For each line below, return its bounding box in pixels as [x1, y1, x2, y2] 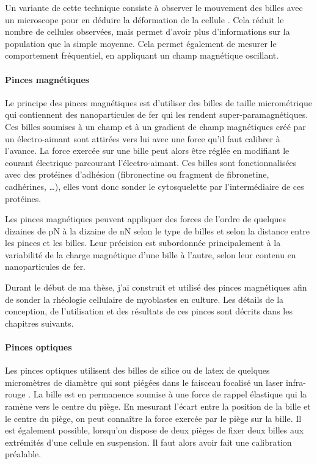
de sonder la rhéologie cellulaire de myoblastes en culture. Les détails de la [5, 292, 284, 305]
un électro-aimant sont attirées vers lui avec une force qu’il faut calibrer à [5, 132, 280, 145]
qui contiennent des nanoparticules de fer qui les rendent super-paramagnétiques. [5, 108, 308, 121]
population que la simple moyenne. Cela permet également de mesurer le [5, 37, 277, 49]
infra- [285, 375, 307, 388]
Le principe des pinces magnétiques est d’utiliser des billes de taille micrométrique [5, 96, 312, 109]
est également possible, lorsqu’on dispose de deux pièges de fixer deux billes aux [5, 424, 304, 437]
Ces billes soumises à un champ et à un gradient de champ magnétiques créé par [5, 120, 306, 132]
